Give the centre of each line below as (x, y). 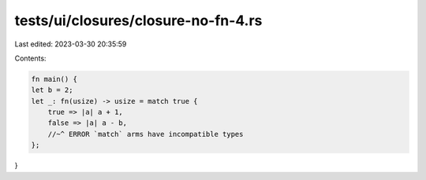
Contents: (30, 58)
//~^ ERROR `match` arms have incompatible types (146, 134)
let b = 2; (52, 90)
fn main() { (54, 79)
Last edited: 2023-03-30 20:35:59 (71, 44)
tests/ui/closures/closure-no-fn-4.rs (138, 20)
